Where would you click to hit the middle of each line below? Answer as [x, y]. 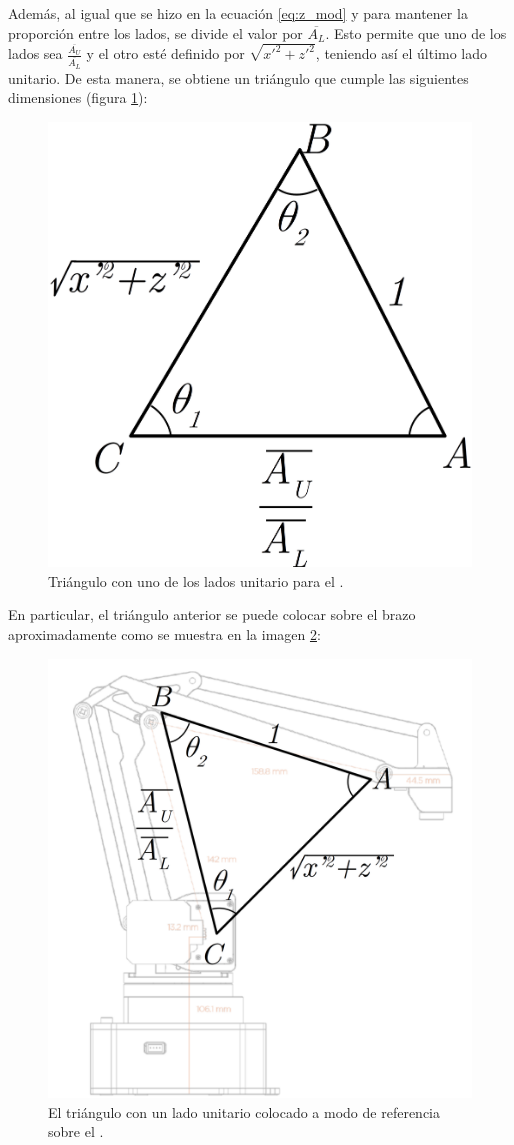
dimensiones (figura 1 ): [78, 97]
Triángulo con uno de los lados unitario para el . [196, 580]
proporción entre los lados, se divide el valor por [155, 32]
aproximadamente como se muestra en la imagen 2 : [164, 634]
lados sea [35, 53]
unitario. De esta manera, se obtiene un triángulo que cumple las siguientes [238, 77]
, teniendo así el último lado [401, 53]
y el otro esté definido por [165, 53]
